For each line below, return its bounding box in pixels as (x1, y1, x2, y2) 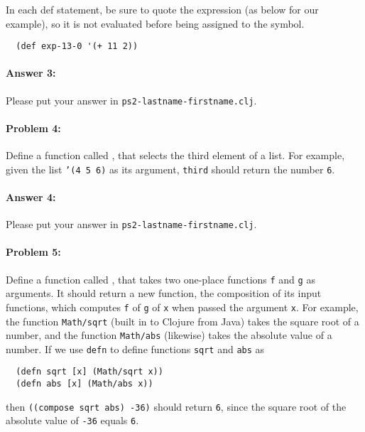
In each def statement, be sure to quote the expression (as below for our (6, 2, 319, 16)
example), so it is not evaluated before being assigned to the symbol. (6, 16, 305, 31)
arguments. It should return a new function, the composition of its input (6, 286, 322, 301)
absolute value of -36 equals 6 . (6, 413, 139, 428)
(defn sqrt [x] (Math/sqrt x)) (16, 367, 163, 377)
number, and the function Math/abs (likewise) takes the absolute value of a (6, 328, 332, 342)
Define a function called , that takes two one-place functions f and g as (6, 271, 315, 286)
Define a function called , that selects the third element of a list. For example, (6, 148, 345, 163)
